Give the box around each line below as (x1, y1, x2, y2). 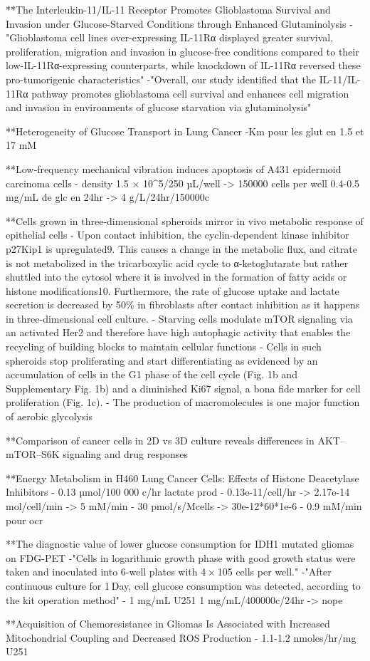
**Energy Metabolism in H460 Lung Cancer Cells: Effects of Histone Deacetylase (6, 470, 359, 485)
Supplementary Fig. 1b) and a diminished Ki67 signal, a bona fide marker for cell (6, 380, 361, 395)
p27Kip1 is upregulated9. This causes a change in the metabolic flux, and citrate (6, 241, 357, 256)
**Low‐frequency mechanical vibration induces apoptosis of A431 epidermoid (6, 161, 342, 176)
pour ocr (6, 512, 43, 527)
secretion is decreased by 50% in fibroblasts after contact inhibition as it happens (6, 297, 360, 312)
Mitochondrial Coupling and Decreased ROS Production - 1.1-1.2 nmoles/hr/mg (6, 630, 356, 645)
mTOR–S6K (6, 447, 60, 462)
